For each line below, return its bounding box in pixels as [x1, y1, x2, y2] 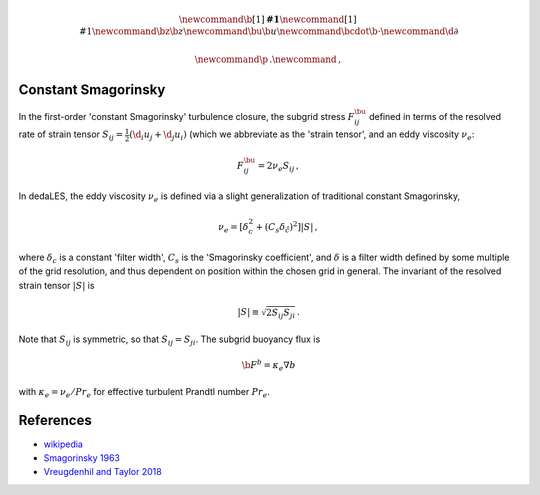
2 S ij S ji [265, 306, 296, 320]
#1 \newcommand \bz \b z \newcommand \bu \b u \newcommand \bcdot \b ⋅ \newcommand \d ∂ [78, 26, 459, 37]
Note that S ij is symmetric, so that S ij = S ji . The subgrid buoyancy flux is [18, 333, 321, 347]
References [18, 411, 92, 429]
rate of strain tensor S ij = [18, 128, 124, 143]
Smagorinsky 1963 [43, 452, 120, 464]
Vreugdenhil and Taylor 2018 [43, 466, 162, 478]
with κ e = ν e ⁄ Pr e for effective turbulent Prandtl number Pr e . [18, 385, 270, 400]
